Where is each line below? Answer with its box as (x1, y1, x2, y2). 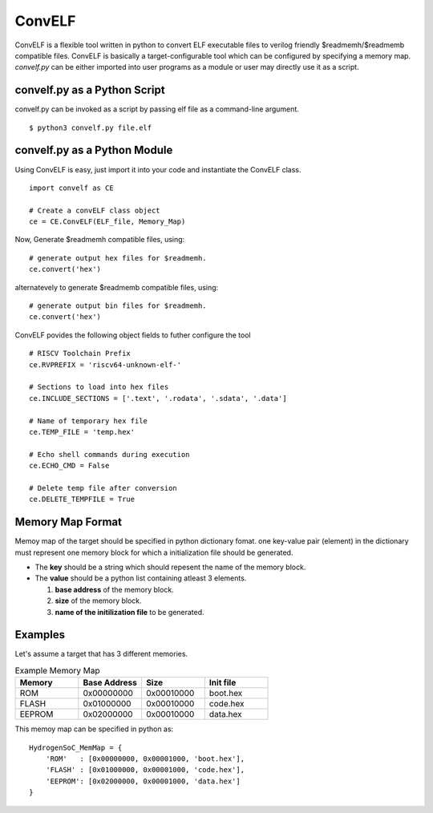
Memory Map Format (14, 516, 122, 529)
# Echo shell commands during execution (29, 450, 190, 459)
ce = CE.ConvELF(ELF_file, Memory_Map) (29, 217, 186, 226)
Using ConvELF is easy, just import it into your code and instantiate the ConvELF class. (14, 164, 301, 174)
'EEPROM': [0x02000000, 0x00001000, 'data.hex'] (45, 776, 241, 786)
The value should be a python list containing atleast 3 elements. (34, 573, 247, 583)
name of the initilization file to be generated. (55, 607, 204, 617)
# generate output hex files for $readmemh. (29, 253, 208, 262)
